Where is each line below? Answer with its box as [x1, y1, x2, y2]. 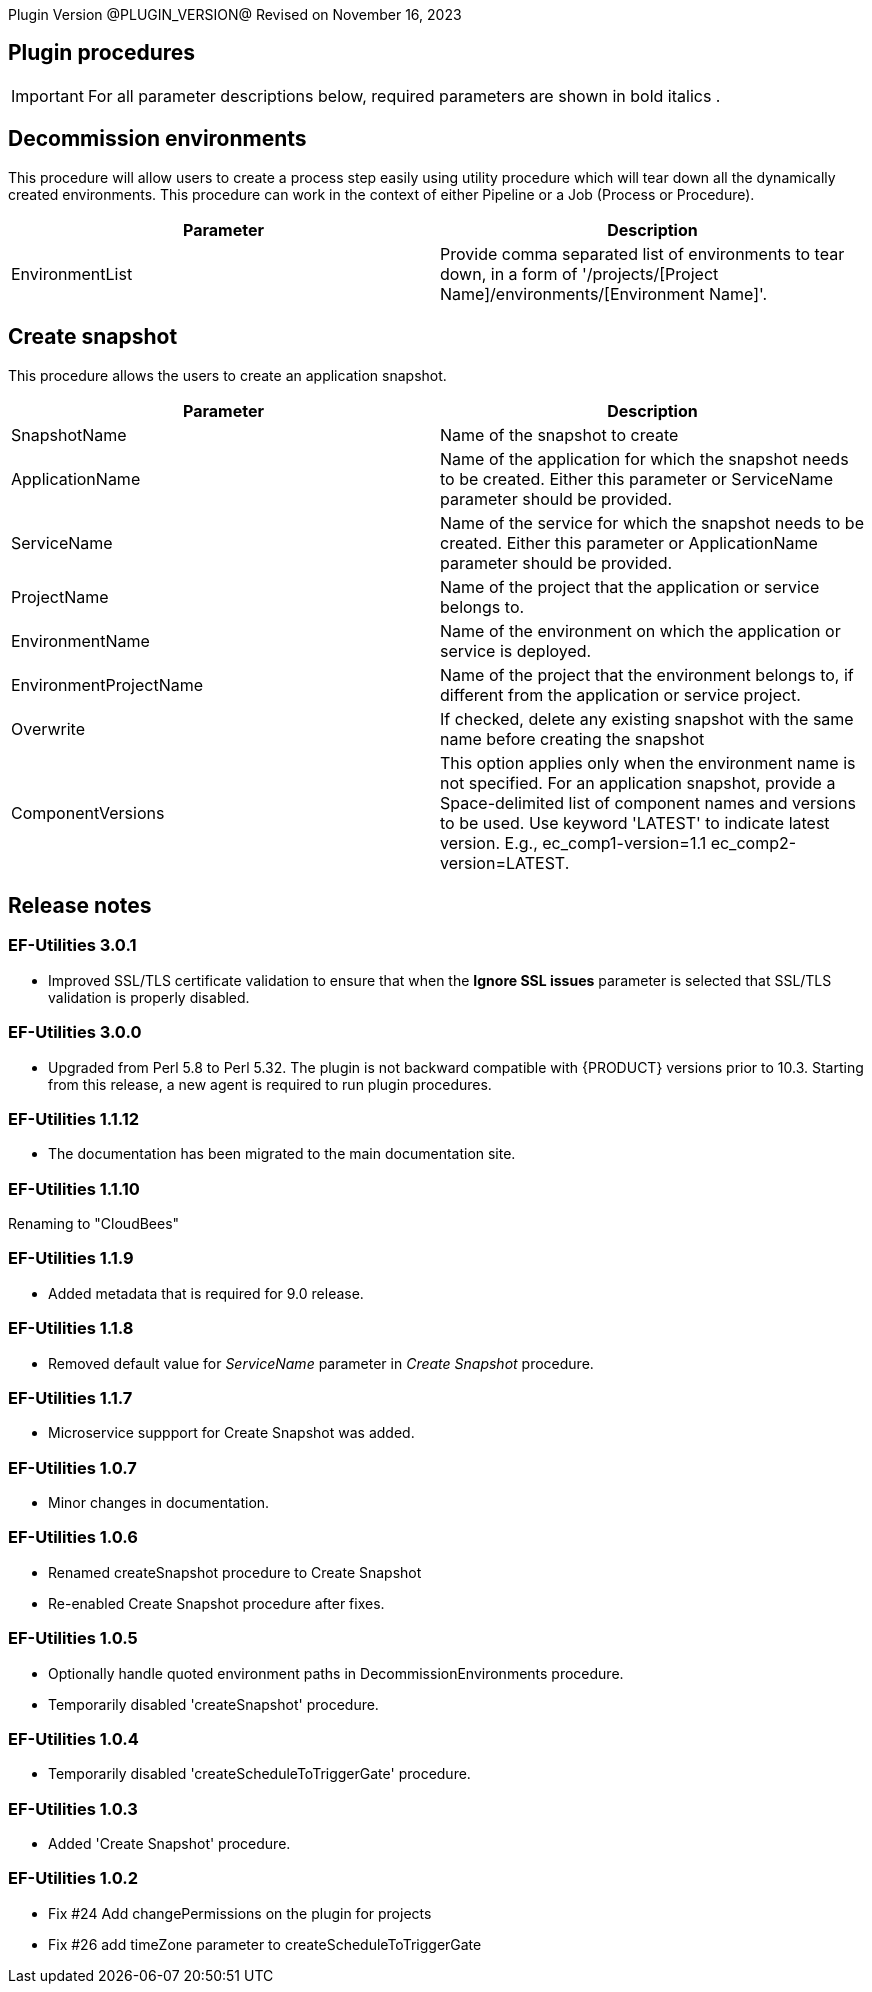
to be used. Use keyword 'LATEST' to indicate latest [440, 812, 830, 833]
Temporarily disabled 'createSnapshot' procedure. [48, 1695, 379, 1713]
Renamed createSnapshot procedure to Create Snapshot [48, 1563, 422, 1581]
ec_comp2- [710, 832, 797, 853]
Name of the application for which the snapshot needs [440, 448, 849, 469]
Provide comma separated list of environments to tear [440, 243, 845, 264]
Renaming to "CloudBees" [8, 1215, 180, 1232]
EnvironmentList [11, 263, 133, 284]
